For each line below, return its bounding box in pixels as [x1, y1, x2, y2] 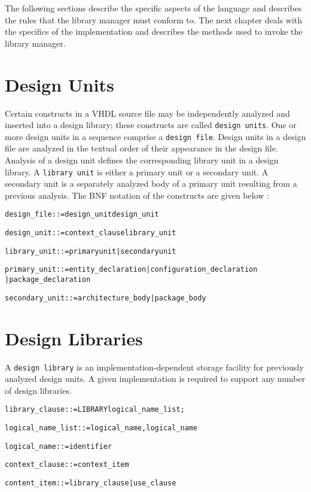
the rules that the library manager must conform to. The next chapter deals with [5, 13, 303, 26]
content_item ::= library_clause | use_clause [5, 478, 176, 487]
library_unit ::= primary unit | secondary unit [5, 247, 176, 256]
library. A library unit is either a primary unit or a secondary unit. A [5, 165, 269, 178]
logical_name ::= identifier [5, 442, 112, 451]
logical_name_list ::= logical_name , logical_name [5, 424, 198, 432]
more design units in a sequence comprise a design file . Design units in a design [5, 130, 306, 142]
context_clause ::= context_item [5, 460, 129, 469]
